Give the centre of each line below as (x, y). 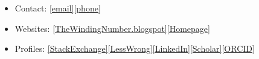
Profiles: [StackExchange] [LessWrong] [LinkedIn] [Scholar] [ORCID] (135, 48)
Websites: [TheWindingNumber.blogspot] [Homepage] (112, 28)
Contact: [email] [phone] (58, 8)
